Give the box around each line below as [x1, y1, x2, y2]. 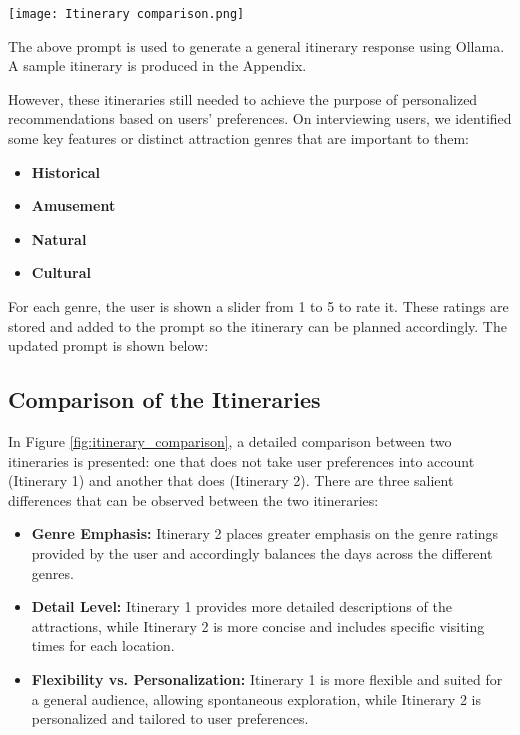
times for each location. [31, 635, 175, 656]
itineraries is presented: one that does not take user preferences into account [8, 450, 475, 471]
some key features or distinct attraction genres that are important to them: [8, 128, 469, 149]
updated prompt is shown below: [8, 335, 209, 356]
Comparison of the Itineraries [8, 384, 321, 415]
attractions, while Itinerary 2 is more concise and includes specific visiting [31, 615, 485, 636]
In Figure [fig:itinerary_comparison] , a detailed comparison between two [8, 430, 452, 451]
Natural [31, 228, 87, 249]
